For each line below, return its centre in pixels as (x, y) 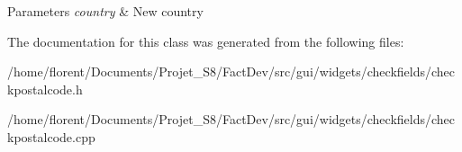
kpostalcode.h (45, 89)
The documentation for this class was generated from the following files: (206, 41)
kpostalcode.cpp (51, 136)
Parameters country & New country (105, 11)
